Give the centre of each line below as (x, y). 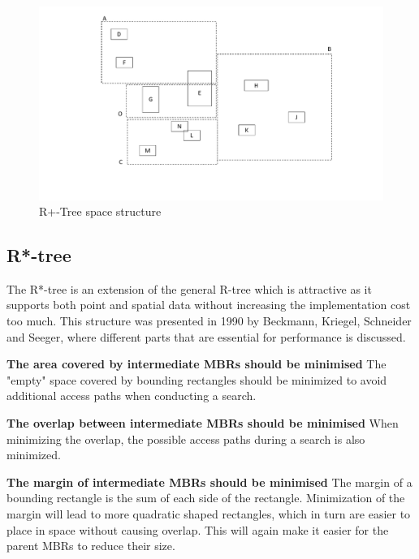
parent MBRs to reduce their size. (91, 546)
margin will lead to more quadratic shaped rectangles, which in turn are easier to (209, 514)
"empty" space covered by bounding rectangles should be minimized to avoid (197, 379)
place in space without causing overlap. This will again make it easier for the (198, 529)
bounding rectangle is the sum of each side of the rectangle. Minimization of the (206, 498)
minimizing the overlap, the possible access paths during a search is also (186, 439)
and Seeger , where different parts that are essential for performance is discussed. (206, 336)
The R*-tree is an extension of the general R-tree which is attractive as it (189, 288)
